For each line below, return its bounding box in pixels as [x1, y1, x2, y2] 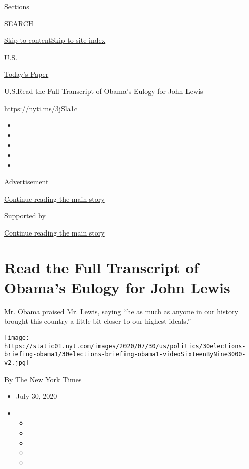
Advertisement [4, 176, 49, 187]
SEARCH [4, 18, 34, 28]
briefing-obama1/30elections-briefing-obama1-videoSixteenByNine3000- [4, 351, 246, 358]
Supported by [4, 210, 46, 221]
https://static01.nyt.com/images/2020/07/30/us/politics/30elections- [4, 342, 246, 350]
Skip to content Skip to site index [4, 35, 106, 45]
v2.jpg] [4, 359, 30, 366]
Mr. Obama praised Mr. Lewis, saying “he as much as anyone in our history [4, 306, 238, 316]
